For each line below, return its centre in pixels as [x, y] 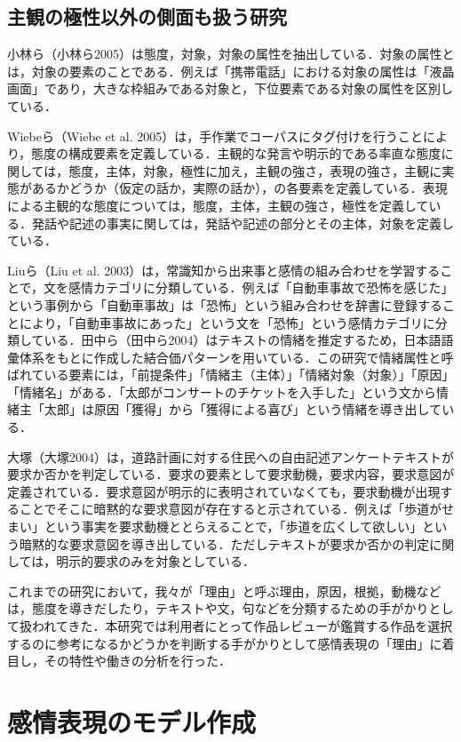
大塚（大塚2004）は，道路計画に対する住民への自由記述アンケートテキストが [231, 456]
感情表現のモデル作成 [132, 721]
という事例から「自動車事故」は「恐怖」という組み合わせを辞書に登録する [225, 304]
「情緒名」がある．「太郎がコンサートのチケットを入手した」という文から [222, 391]
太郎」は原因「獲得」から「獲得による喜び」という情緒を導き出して [243, 409]
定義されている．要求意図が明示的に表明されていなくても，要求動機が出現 [224, 491]
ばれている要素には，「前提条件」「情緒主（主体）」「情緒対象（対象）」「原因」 [231, 375]
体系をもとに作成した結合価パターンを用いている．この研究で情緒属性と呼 [236, 357]
